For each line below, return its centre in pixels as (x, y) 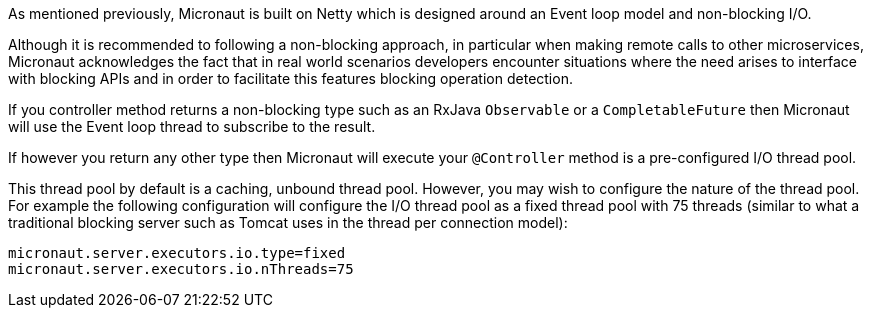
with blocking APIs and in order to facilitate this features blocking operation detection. (290, 78)
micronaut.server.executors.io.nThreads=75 (181, 269)
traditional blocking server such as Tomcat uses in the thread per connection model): (288, 222)
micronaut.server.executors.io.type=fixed (177, 253)
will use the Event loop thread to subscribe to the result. (192, 126)
